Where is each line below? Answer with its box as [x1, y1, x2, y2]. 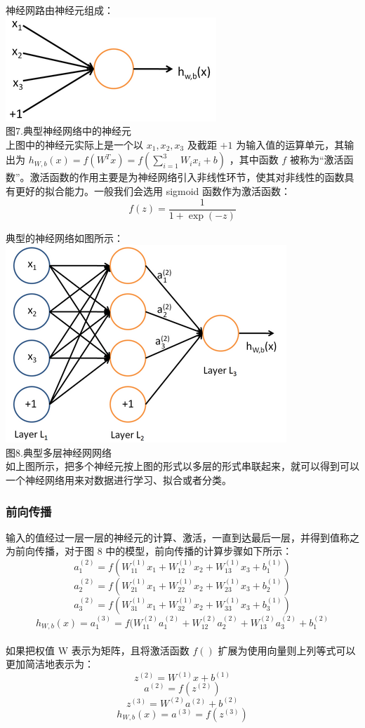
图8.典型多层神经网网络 [6, 445, 112, 459]
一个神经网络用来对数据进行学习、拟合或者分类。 [6, 473, 232, 487]
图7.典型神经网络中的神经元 [6, 123, 131, 138]
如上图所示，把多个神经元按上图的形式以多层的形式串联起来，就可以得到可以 [6, 459, 359, 473]
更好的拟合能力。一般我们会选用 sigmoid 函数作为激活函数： [15, 183, 291, 198]
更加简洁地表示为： [6, 656, 94, 671]
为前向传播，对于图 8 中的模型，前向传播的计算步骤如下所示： [6, 544, 293, 558]
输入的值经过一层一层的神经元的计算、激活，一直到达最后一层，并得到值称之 [6, 530, 359, 544]
